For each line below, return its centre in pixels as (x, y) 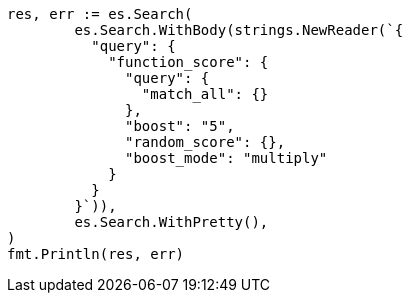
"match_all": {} (205, 94)
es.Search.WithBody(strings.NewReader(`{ (239, 30)
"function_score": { (188, 62)
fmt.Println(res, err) (96, 254)
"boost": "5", (180, 126)
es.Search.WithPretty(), (171, 222)
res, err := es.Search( (100, 14)
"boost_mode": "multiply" (226, 158)
